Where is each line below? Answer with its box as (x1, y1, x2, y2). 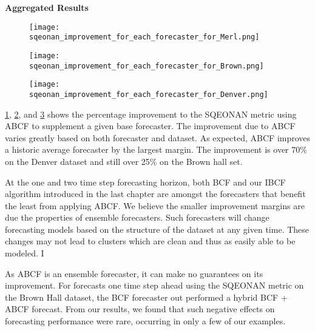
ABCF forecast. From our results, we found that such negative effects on (5, 303, 275, 315)
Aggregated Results (5, 1, 89, 13)
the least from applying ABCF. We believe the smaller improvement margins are (5, 199, 305, 212)
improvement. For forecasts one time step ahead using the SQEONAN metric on (5, 279, 304, 292)
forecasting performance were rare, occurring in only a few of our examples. (5, 315, 286, 327)
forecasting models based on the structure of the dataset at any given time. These (5, 222, 310, 235)
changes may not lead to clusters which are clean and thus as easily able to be (5, 235, 296, 247)
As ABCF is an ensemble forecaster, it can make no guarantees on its (5, 267, 263, 279)
